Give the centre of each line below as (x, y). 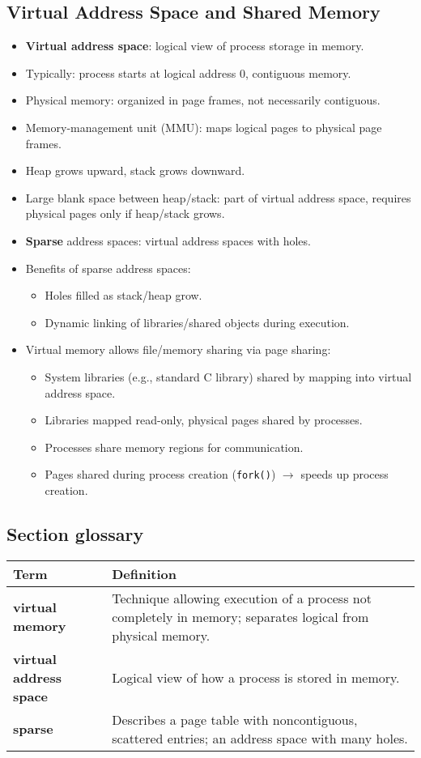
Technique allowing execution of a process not (242, 598)
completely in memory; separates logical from (240, 616)
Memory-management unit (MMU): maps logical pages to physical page (204, 127)
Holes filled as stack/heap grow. (123, 295)
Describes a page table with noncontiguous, (235, 719)
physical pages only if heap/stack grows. (125, 213)
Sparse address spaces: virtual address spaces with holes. (168, 240)
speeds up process (344, 474)
